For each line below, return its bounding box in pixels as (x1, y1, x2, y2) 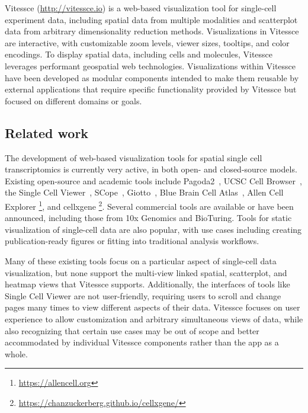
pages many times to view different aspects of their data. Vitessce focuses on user (5, 301, 300, 313)
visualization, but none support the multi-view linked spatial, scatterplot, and (5, 266, 287, 278)
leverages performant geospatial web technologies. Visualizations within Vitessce (5, 59, 296, 72)
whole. (5, 347, 28, 360)
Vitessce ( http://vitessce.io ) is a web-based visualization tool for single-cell (5, 2, 277, 14)
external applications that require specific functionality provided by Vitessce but (5, 83, 297, 95)
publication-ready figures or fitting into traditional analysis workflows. (5, 235, 259, 247)
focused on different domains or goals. (5, 94, 142, 107)
